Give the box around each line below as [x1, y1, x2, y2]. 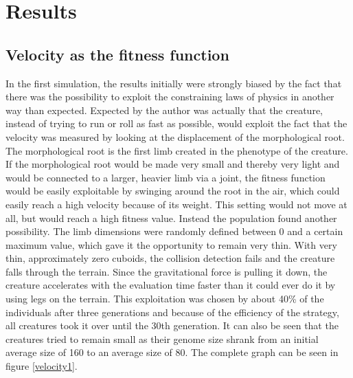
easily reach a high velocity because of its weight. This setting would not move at [5, 197, 348, 211]
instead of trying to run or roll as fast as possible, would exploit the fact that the [5, 116, 348, 131]
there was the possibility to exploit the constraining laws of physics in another [5, 89, 334, 104]
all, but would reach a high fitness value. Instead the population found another [5, 210, 337, 225]
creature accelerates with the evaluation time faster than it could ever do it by [5, 278, 336, 292]
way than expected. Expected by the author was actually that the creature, [5, 102, 323, 117]
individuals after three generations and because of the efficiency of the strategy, [5, 304, 339, 319]
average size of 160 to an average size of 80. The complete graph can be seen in [5, 345, 339, 359]
